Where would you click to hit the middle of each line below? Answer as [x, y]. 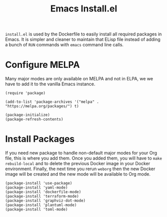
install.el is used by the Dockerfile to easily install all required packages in [83, 34]
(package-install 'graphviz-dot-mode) [45, 201]
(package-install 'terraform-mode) [42, 197]
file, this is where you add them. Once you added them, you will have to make [83, 158]
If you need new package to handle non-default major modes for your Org [81, 153]
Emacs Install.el [84, 9]
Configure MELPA [43, 65]
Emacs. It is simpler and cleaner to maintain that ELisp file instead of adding [83, 39]
